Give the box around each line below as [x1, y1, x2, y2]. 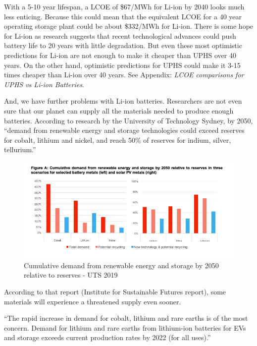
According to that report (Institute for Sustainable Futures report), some [4, 287, 226, 297]
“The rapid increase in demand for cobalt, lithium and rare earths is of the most [4, 313, 248, 323]
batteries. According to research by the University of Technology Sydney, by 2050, [4, 115, 253, 125]
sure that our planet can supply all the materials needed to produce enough [4, 105, 234, 115]
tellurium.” [4, 144, 36, 155]
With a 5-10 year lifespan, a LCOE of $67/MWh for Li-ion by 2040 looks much [4, 1, 245, 11]
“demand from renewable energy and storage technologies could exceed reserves [4, 125, 245, 135]
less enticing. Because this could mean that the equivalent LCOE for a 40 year [4, 11, 242, 21]
